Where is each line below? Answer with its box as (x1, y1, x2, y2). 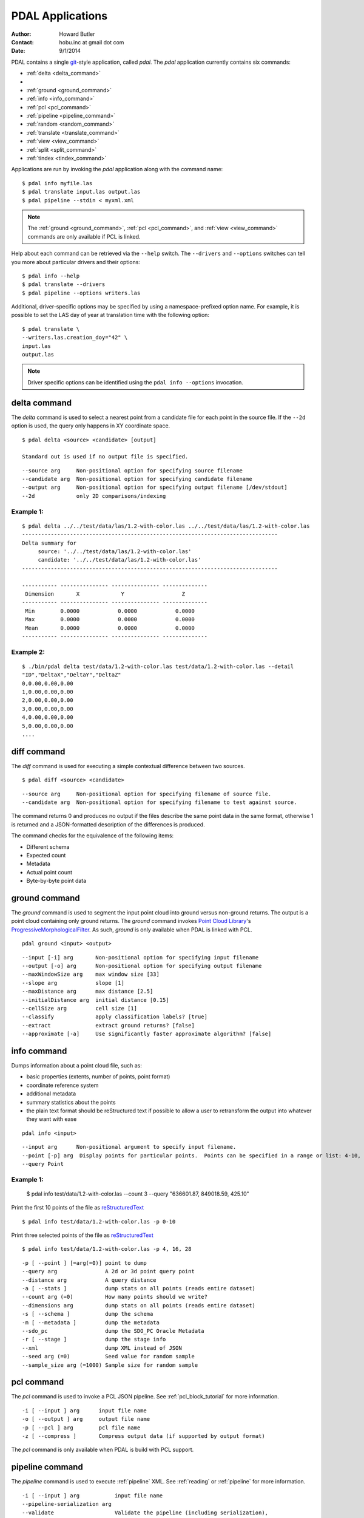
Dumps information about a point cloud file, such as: (11, 1062, 142, 1069)
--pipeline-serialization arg (22, 1500, 112, 1508)
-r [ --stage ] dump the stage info (22, 1336, 166, 1343)
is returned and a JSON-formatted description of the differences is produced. (11, 820, 206, 828)
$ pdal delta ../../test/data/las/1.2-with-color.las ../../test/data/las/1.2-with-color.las (22, 522, 310, 529)
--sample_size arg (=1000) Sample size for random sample (22, 1361, 198, 1369)
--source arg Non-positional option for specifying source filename (22, 467, 243, 474)
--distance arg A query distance (22, 1276, 157, 1284)
